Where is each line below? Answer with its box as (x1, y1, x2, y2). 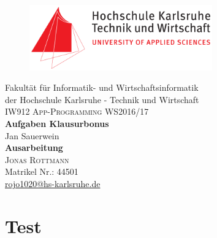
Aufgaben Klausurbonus (5, 117, 109, 130)
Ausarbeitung (5, 141, 63, 154)
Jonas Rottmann (5, 153, 69, 166)
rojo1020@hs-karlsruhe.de (5, 177, 101, 190)
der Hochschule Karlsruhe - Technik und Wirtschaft (5, 93, 199, 106)
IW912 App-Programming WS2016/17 (5, 105, 149, 118)
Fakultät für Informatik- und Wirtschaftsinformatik (5, 81, 199, 94)
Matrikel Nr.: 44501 (5, 165, 78, 178)
